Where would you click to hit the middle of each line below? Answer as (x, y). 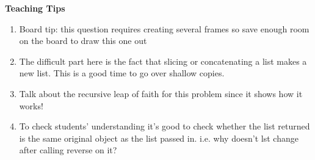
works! (31, 105)
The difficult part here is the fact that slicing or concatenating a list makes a (163, 61)
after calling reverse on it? (68, 150)
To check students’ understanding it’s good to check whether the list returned (165, 126)
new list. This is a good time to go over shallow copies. (122, 73)
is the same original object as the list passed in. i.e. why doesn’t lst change (159, 138)
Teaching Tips (35, 8)
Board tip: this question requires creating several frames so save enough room (164, 28)
